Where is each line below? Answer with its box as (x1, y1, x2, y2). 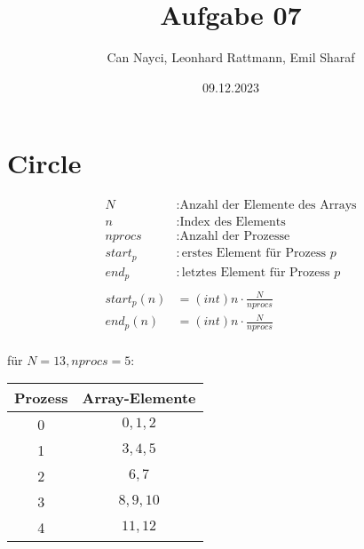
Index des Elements (179, 216, 286, 229)
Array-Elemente (82, 387, 196, 409)
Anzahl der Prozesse (179, 230, 290, 243)
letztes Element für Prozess (181, 266, 330, 279)
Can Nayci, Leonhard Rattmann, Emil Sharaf (107, 48, 355, 67)
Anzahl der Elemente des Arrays (179, 199, 357, 212)
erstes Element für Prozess (181, 247, 326, 260)
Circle (7, 145, 82, 181)
